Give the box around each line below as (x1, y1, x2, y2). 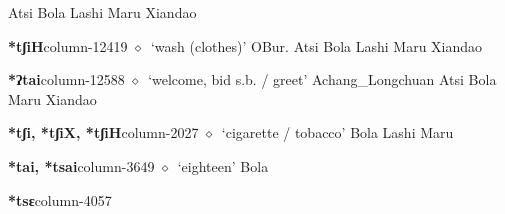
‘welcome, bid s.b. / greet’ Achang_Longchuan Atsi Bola (148, 69, 497, 90)
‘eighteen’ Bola (177, 155, 269, 176)
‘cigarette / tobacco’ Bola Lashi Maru (221, 122, 454, 143)
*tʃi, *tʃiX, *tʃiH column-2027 (8, 122, 199, 143)
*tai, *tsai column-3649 (8, 155, 155, 176)
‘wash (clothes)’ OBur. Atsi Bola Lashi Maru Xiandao (150, 35, 483, 56)
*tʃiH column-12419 (8, 35, 128, 56)
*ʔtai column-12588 (8, 69, 125, 90)
